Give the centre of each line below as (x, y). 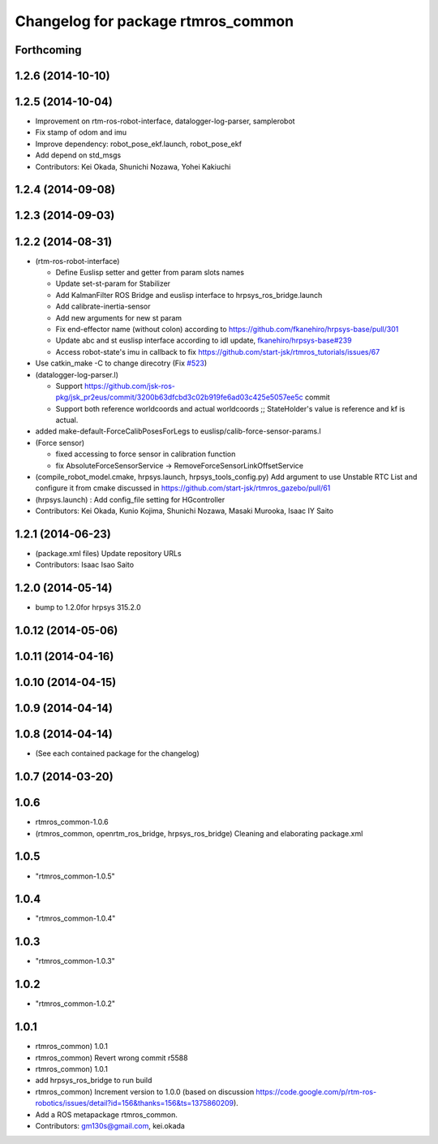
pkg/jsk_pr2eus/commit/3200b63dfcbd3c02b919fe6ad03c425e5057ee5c (179, 397)
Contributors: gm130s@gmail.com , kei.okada (110, 1125)
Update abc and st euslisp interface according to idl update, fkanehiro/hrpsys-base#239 (204, 340)
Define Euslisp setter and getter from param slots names (150, 272)
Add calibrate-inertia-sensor (103, 307)
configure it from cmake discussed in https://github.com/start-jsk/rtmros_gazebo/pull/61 (183, 488)
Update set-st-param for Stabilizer (113, 283)
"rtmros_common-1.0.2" (75, 1004)
